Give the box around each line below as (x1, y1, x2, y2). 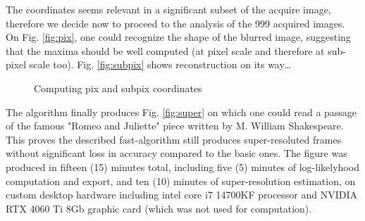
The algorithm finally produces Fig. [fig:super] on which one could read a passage (6, 104, 357, 119)
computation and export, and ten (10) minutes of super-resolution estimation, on (6, 173, 356, 188)
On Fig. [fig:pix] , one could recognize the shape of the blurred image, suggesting (6, 30, 351, 44)
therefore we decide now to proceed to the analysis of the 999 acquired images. (6, 15, 345, 30)
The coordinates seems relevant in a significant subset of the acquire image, (6, 2, 331, 16)
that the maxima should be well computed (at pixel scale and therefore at (6, 43, 325, 58)
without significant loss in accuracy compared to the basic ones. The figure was (6, 146, 347, 160)
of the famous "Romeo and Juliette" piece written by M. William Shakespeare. (6, 118, 344, 133)
